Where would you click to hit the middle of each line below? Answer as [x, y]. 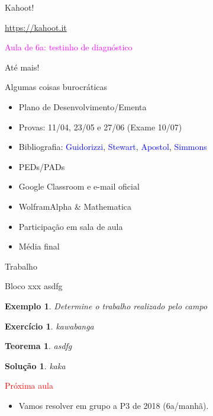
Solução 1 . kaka [35, 365]
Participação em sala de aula [71, 226]
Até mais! [22, 67]
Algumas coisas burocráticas [56, 87]
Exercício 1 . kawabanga [49, 326]
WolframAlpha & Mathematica [75, 206]
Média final [39, 246]
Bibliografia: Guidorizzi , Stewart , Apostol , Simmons [113, 147]
